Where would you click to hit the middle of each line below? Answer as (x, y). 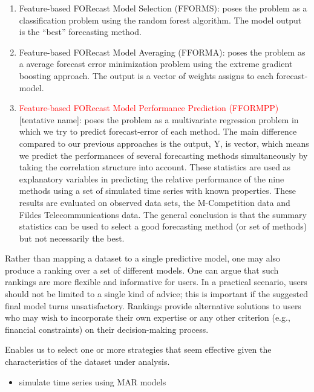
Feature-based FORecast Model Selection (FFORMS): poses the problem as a (163, 8)
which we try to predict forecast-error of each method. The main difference (158, 131)
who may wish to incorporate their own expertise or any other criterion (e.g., (148, 317)
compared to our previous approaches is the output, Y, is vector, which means (164, 143)
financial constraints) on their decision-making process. (107, 329)
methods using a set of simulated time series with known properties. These (158, 191)
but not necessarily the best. (72, 238)
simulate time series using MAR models (93, 381)
